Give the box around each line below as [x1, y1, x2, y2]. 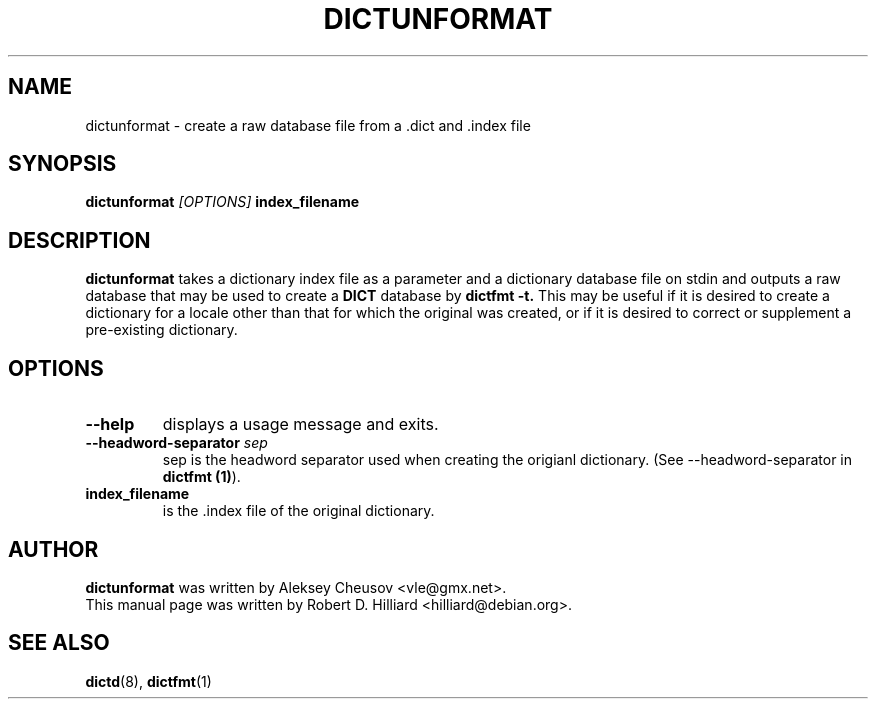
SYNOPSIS [8, 151, 117, 177]
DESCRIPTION [8, 227, 151, 253]
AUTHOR [8, 536, 99, 562]
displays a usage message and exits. [162, 414, 439, 435]
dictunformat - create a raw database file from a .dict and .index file [85, 116, 531, 134]
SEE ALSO [8, 630, 110, 656]
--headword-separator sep [85, 434, 268, 452]
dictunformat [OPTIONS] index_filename [85, 193, 360, 211]
